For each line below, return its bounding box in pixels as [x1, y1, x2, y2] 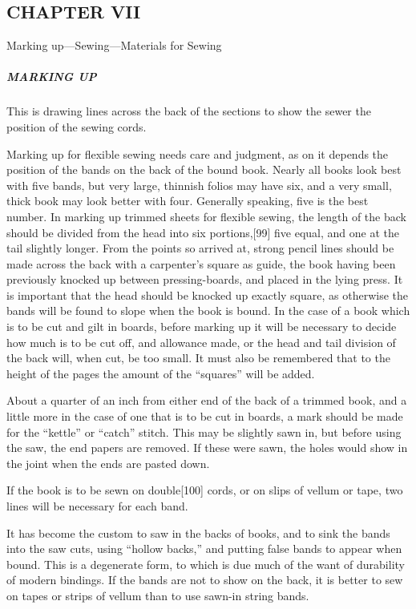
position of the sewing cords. [6, 118, 147, 135]
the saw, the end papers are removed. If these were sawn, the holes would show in [6, 439, 408, 456]
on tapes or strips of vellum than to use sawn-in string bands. [6, 587, 309, 603]
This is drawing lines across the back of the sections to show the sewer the [6, 103, 371, 119]
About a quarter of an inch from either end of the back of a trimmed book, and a [6, 392, 407, 409]
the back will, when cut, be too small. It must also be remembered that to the [6, 349, 390, 366]
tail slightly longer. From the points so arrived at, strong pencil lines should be [6, 240, 394, 256]
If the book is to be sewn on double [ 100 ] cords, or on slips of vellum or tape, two [6, 482, 403, 498]
